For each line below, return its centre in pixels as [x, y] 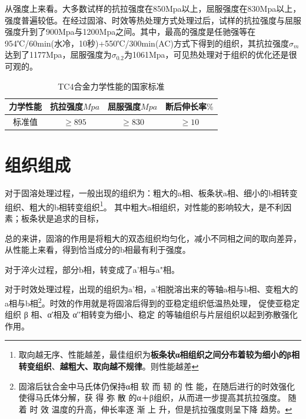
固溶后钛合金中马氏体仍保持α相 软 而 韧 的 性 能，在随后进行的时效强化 [157, 386]
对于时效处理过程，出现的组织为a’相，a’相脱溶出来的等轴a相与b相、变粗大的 [152, 289]
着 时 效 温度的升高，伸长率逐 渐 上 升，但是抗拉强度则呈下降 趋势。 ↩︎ [155, 409]
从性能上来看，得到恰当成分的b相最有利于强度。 [98, 250]
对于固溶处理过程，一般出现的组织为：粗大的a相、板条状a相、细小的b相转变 [151, 193]
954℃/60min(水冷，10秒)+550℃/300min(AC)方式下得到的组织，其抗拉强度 [147, 43]
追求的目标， [79, 218]
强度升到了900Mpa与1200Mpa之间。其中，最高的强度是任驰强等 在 [130, 32]
